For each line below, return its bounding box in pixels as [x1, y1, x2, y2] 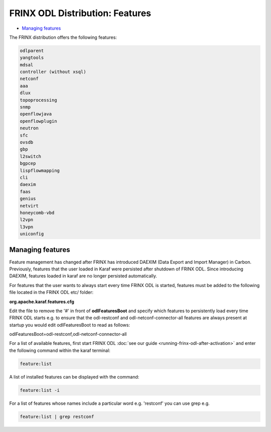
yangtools [20, 55, 44, 60]
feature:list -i [20, 387, 60, 393]
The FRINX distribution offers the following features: [9, 34, 117, 40]
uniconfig [20, 231, 44, 237]
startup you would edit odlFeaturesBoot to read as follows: [9, 322, 130, 328]
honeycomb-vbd [20, 209, 55, 215]
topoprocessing [20, 97, 57, 103]
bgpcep [20, 161, 36, 166]
